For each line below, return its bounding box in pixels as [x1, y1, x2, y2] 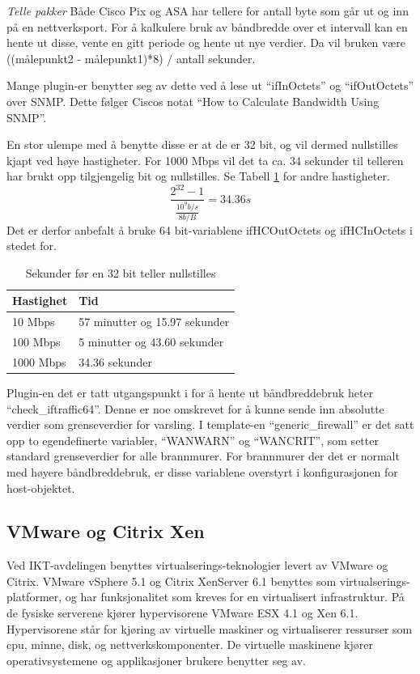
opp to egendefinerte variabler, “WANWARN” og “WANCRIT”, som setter [6, 431, 379, 448]
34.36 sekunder [78, 353, 152, 370]
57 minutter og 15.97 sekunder [78, 313, 230, 330]
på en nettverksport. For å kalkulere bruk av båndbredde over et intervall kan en [6, 18, 408, 35]
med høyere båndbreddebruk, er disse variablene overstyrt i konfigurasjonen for [6, 463, 398, 480]
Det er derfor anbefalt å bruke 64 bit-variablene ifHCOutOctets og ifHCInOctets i [6, 221, 413, 238]
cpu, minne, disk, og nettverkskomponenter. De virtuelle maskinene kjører [6, 636, 373, 653]
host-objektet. [6, 479, 75, 496]
